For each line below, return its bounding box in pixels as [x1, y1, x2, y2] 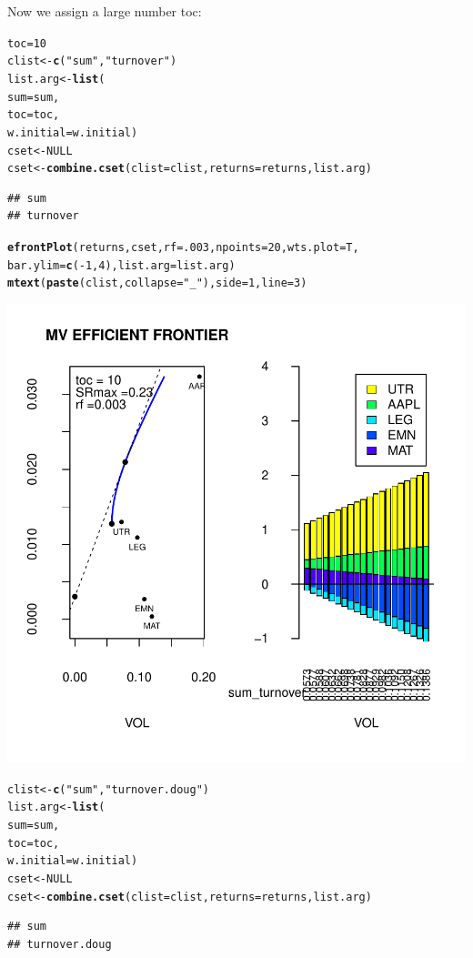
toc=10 [7, 36, 46, 50]
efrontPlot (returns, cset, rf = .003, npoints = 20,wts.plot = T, [7, 241, 359, 255]
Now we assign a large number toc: [7, 2, 202, 20]
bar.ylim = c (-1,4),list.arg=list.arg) [7, 258, 236, 272]
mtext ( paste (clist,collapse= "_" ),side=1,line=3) [7, 277, 307, 290]
